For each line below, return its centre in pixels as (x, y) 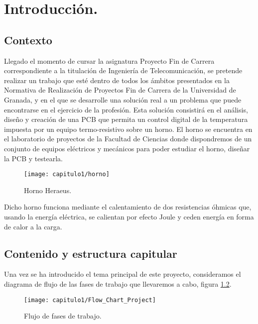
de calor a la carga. (33, 226)
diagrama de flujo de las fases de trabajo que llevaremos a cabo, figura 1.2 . (118, 283)
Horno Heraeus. (48, 190)
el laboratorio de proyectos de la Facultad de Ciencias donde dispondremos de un (128, 139)
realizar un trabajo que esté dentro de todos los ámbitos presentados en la (117, 80)
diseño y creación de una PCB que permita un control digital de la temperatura (126, 119)
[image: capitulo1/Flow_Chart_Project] (90, 300)
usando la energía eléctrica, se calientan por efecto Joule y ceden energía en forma (129, 216)
